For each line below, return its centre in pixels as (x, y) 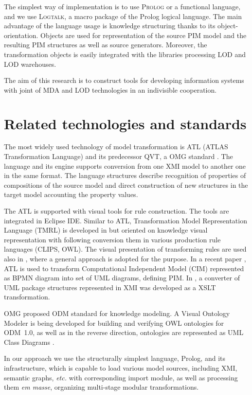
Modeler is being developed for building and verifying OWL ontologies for (114, 323)
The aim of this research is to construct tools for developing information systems (124, 80)
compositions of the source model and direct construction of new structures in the (126, 185)
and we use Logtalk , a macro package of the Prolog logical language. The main (123, 16)
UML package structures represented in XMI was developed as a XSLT (110, 287)
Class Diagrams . (29, 342)
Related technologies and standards (125, 123)
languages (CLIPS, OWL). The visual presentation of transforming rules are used (125, 249)
